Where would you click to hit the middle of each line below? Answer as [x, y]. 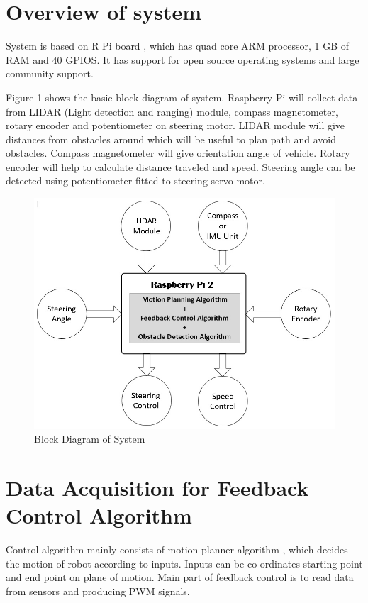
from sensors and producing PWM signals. [98, 591]
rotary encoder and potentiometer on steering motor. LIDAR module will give [175, 125]
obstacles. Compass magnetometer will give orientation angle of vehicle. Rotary [178, 153]
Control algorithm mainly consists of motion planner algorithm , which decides [177, 549]
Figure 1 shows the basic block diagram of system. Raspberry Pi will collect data [182, 97]
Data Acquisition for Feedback [157, 487]
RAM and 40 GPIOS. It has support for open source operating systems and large [183, 59]
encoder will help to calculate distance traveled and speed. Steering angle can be [180, 166]
